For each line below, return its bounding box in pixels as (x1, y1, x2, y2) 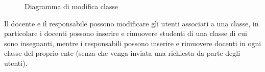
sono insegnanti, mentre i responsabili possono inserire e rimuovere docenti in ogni (4, 38, 261, 48)
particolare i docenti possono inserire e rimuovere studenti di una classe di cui (4, 28, 247, 39)
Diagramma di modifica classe (25, 1, 118, 11)
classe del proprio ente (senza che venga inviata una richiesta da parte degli (4, 48, 240, 58)
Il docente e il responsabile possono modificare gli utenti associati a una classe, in (4, 18, 259, 28)
